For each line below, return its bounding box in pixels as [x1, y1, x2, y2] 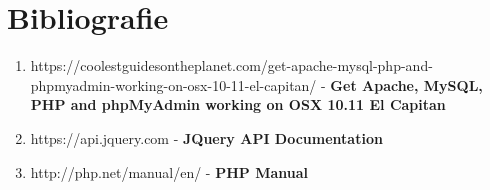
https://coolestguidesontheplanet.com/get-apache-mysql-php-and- [30, 55, 433, 76]
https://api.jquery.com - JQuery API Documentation [30, 127, 383, 148]
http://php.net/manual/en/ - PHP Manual [30, 161, 308, 182]
